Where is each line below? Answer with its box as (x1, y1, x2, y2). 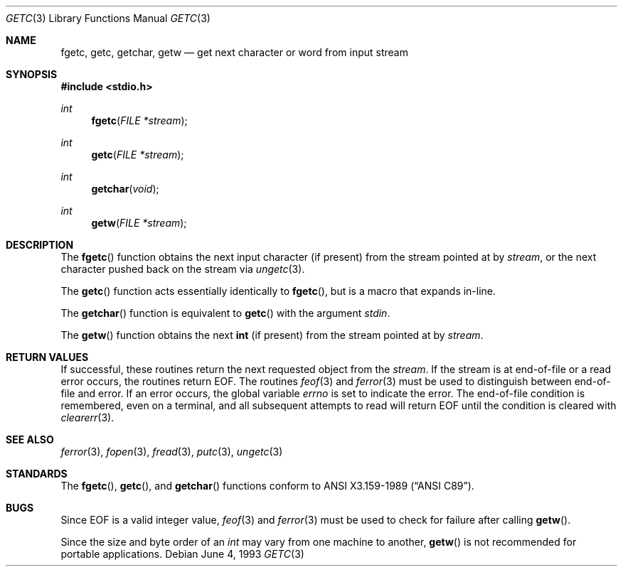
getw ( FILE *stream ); (91, 217, 187, 229)
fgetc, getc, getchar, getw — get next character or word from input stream (60, 46, 408, 58)
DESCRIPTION (6, 239, 74, 251)
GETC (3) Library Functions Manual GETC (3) (6, 12, 211, 24)
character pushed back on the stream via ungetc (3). (60, 263, 305, 275)
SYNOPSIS (6, 68, 58, 80)
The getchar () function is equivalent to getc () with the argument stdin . (60, 307, 390, 319)
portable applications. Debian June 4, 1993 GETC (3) (60, 548, 304, 560)
